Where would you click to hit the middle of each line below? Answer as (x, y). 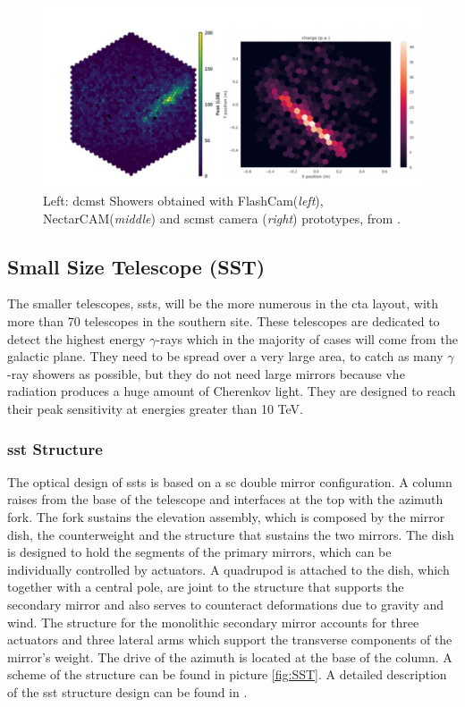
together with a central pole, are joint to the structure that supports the (206, 587)
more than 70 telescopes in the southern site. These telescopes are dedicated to (224, 321)
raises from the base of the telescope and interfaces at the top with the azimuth (225, 499)
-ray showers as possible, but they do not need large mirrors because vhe (206, 373)
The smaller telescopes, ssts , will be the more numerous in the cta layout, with (223, 303)
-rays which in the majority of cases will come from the (307, 338)
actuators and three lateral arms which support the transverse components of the (230, 640)
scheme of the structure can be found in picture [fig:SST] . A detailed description (227, 674)
